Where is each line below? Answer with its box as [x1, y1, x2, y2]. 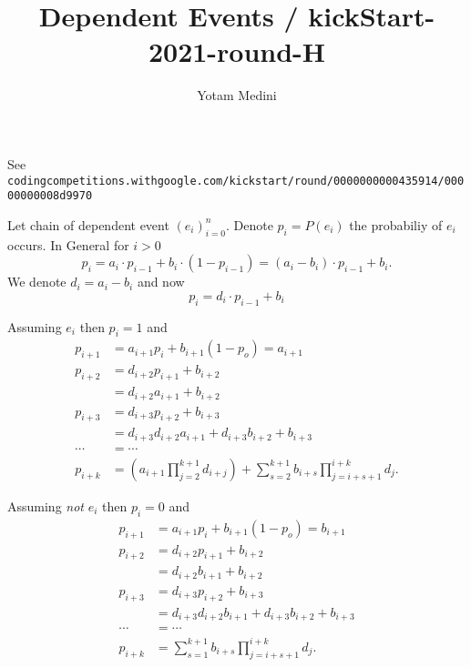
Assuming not [7, 496, 84, 515]
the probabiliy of [349, 215, 443, 234]
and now [137, 272, 185, 291]
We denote [7, 272, 67, 291]
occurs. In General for [7, 235, 129, 254]
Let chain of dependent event [7, 215, 169, 234]
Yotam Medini [197, 86, 277, 105]
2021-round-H [148, 33, 326, 70]
